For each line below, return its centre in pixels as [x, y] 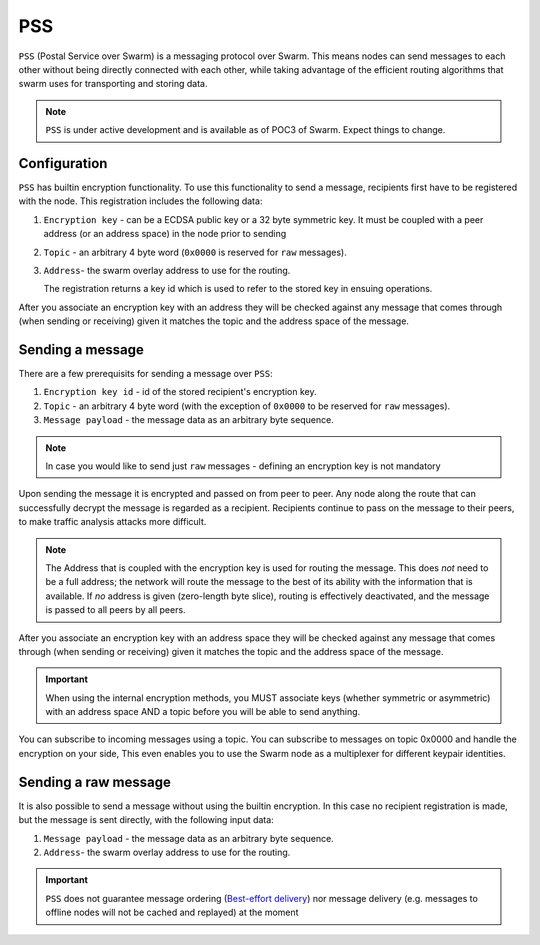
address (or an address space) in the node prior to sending [165, 234]
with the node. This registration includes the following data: [140, 201]
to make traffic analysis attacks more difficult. [112, 522]
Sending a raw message [95, 781]
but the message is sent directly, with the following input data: [146, 820]
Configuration [63, 163]
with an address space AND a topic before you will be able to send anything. [203, 712]
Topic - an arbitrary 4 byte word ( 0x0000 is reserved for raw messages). [195, 252]
